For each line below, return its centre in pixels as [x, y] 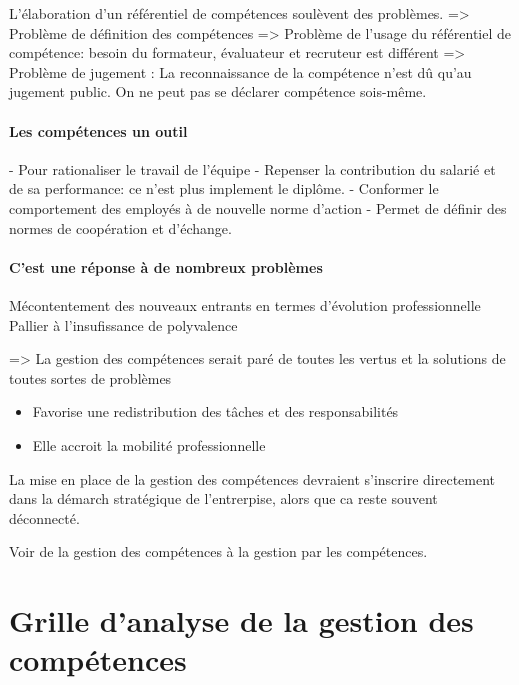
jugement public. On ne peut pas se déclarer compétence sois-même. [218, 91]
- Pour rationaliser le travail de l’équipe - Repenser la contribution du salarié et [252, 168]
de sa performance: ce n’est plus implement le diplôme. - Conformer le [224, 188]
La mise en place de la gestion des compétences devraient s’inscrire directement [252, 478]
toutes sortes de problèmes [90, 377]
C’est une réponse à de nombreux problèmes [166, 266]
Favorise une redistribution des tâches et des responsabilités [215, 411]
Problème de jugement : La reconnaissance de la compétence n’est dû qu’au [240, 71]
